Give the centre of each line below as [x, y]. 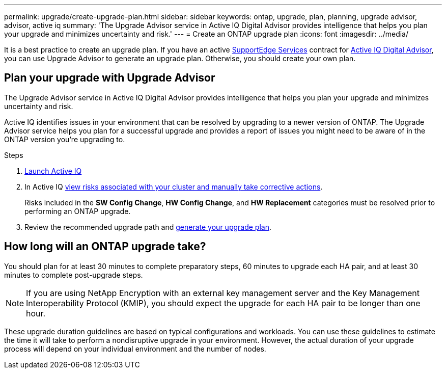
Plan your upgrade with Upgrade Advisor [110, 78]
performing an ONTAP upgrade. [78, 211]
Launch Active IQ [53, 171]
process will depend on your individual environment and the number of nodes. [135, 349]
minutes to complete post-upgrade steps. [74, 275]
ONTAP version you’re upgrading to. [65, 139]
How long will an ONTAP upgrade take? [105, 247]
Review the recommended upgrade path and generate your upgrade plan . [148, 227]
